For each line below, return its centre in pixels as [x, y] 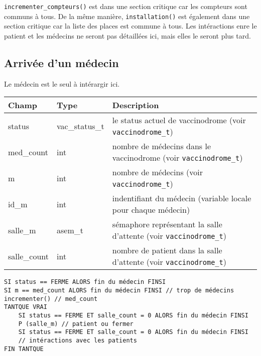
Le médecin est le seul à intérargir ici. [62, 83]
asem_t [70, 230]
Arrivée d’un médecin [61, 62]
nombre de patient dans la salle [167, 250]
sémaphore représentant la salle [167, 224]
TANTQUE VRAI [26, 307]
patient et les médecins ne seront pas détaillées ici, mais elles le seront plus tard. [127, 35]
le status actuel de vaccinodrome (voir [179, 120]
